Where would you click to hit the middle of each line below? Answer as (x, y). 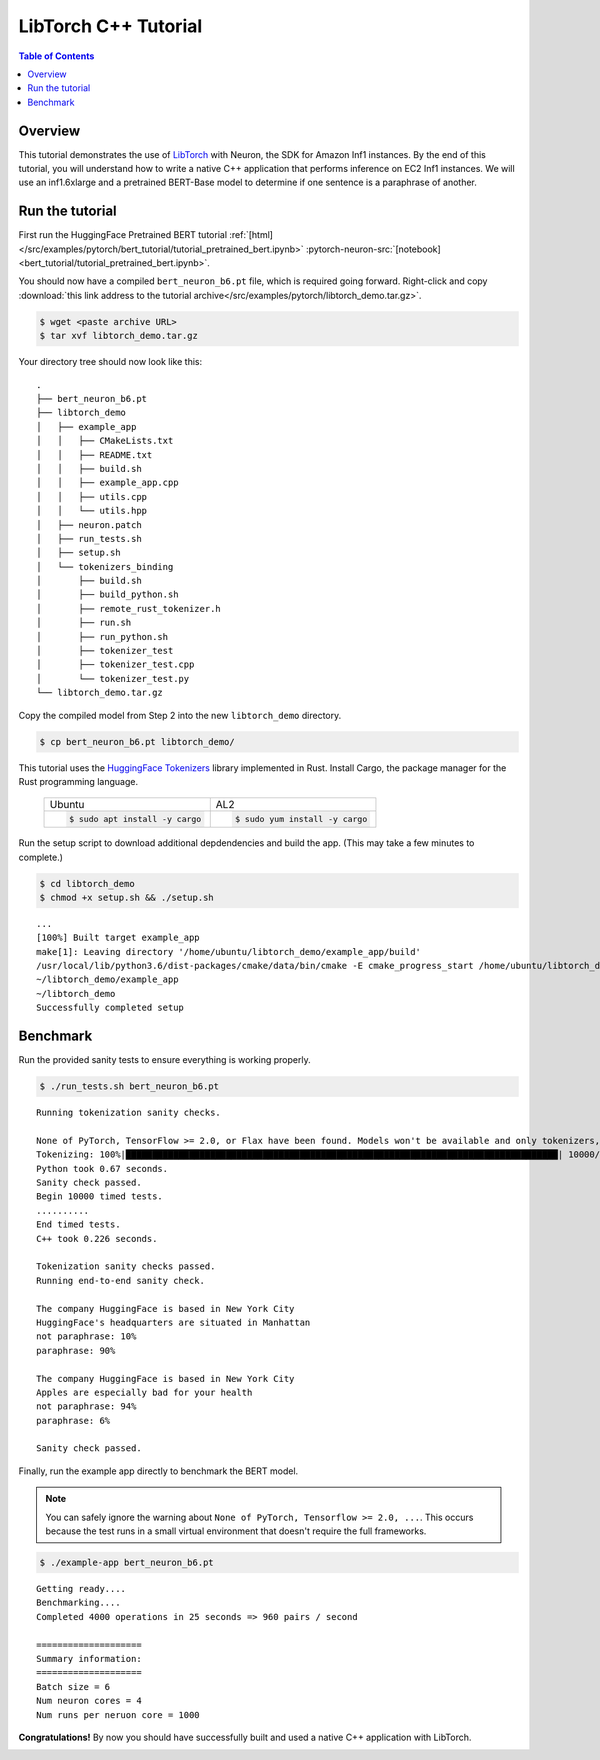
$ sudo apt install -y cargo (135, 819)
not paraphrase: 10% (86, 1336)
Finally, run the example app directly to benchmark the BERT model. (158, 1471)
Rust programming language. (78, 781)
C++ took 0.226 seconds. (97, 1238)
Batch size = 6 (73, 1686)
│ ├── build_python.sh (107, 594)
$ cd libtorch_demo (87, 883)
